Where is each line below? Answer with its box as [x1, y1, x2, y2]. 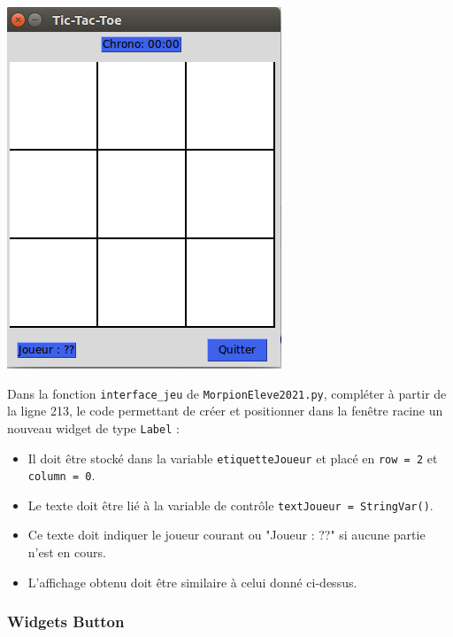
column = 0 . [27, 466, 96, 485]
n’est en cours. [27, 543, 106, 562]
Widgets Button [7, 610, 125, 633]
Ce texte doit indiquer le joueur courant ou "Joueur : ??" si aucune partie [27, 525, 426, 544]
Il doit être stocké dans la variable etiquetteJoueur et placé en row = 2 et [27, 448, 438, 467]
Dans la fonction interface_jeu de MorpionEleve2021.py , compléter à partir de [7, 384, 447, 402]
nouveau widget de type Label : [7, 418, 180, 437]
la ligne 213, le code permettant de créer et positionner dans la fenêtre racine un [7, 401, 443, 420]
